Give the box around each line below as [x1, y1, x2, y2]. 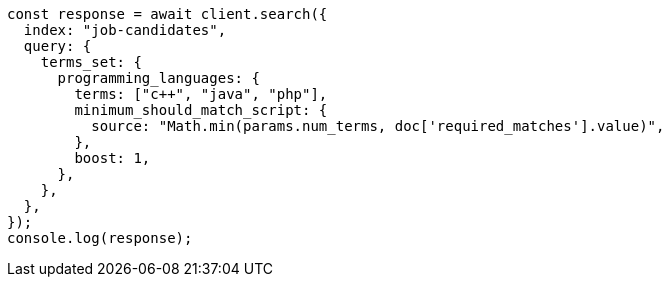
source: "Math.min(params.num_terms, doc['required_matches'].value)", [91, 118, 665, 134]
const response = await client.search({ [7, 6, 328, 22]
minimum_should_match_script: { [74, 102, 328, 118]
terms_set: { [40, 54, 142, 70]
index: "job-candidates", [23, 22, 227, 38]
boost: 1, [74, 150, 151, 166]
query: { [23, 38, 92, 54]
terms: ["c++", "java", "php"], [74, 86, 328, 102]
